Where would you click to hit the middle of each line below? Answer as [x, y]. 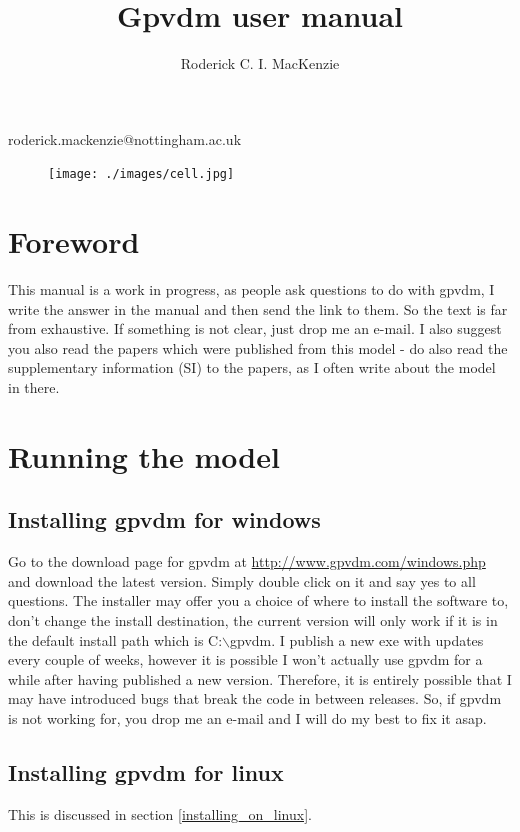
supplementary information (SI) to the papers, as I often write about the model [252, 367]
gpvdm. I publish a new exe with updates [357, 639]
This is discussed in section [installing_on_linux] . [160, 813]
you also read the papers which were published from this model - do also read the [258, 347]
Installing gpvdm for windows [164, 519]
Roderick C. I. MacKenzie [260, 63]
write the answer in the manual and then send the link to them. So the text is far [258, 308]
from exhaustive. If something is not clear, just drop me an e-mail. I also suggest [255, 328]
